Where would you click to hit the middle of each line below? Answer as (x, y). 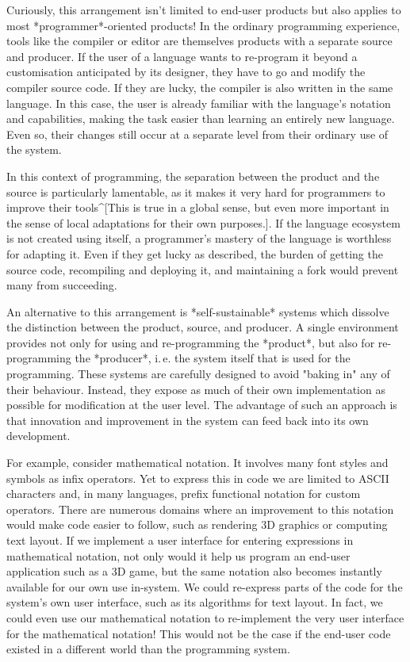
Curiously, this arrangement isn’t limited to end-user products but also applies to (204, 10)
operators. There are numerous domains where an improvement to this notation (200, 509)
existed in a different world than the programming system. (148, 649)
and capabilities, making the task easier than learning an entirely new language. (201, 119)
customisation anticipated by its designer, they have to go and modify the (186, 72)
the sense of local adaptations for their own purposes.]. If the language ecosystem (203, 222)
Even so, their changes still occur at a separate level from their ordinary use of (197, 134)
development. (38, 436)
